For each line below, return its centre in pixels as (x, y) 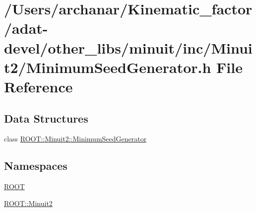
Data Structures (46, 118)
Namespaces (36, 166)
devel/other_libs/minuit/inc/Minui (128, 47)
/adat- (26, 28)
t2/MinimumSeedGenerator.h (108, 67)
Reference (38, 86)
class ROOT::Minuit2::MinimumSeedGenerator (75, 139)
